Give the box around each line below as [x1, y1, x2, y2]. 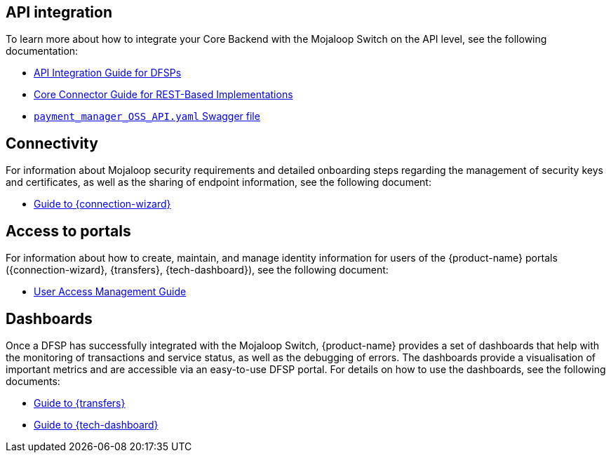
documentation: [6, 45, 79, 58]
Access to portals [6, 222, 131, 240]
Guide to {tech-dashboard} [34, 418, 159, 431]
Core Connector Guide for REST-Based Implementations [34, 88, 293, 101]
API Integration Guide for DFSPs [34, 67, 182, 79]
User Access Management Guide [34, 285, 187, 298]
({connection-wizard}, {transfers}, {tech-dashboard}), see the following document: [6, 264, 389, 276]
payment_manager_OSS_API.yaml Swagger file [34, 110, 260, 123]
